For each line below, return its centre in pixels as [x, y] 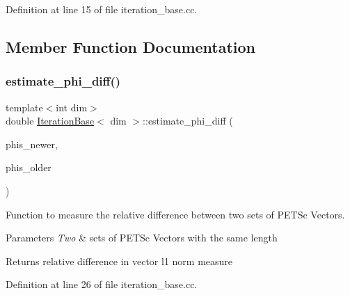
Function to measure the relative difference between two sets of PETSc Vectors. [175, 214]
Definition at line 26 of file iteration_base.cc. [102, 284]
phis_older [29, 167]
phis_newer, [32, 144]
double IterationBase [50, 121]
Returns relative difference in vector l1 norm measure [119, 261]
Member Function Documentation [131, 46]
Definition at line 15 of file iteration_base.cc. [102, 9]
